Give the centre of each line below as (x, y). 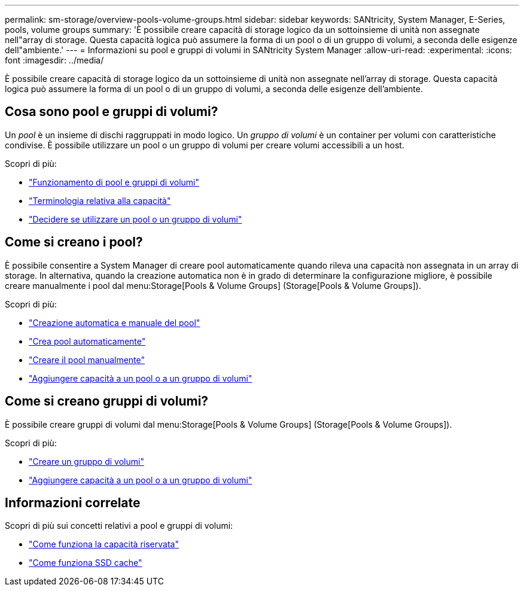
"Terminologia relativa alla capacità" (100, 200)
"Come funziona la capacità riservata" (104, 544)
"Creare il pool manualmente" (87, 360)
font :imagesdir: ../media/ (54, 60)
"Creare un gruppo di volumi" (86, 461)
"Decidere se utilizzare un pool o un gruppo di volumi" (135, 219)
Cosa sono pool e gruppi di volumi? (112, 112)
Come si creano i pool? (74, 242)
